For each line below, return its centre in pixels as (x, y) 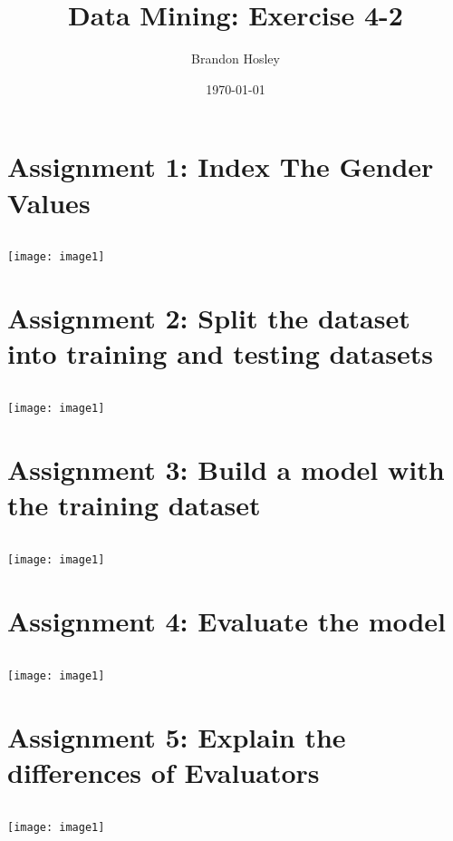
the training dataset (134, 505)
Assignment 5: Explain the (177, 737)
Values (49, 202)
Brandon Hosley (236, 59)
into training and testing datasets (220, 353)
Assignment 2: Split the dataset (209, 318)
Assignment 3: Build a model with (226, 469)
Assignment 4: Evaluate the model (227, 621)
